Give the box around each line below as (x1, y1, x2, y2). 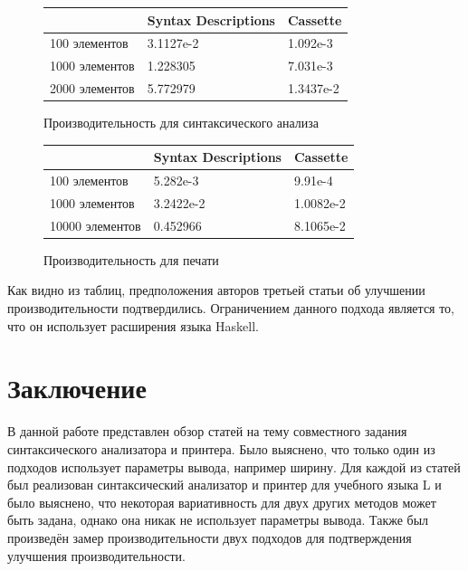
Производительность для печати (43, 250, 219, 269)
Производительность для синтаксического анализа (43, 113, 320, 132)
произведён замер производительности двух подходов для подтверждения (7, 528, 412, 547)
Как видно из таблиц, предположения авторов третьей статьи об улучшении (7, 281, 425, 300)
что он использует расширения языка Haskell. (7, 316, 259, 335)
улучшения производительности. (7, 546, 186, 565)
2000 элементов (50, 79, 135, 98)
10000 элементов (50, 215, 141, 234)
